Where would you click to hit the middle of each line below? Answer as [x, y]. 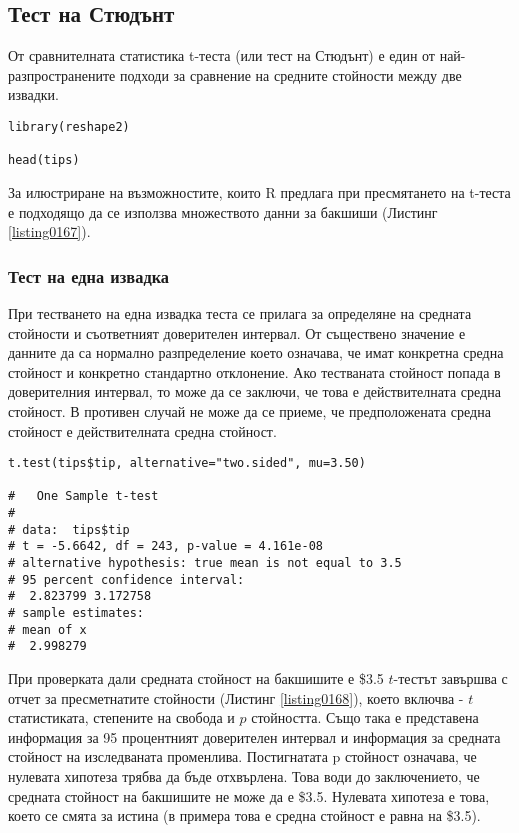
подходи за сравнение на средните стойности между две [290, 74]
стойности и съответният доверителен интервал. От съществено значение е [237, 332]
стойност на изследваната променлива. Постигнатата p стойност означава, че [242, 756]
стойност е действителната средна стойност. [142, 430]
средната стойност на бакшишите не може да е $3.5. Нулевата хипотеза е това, [249, 795]
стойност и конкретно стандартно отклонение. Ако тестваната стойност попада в [254, 371]
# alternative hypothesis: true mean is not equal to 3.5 [205, 563]
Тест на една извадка [89, 275]
